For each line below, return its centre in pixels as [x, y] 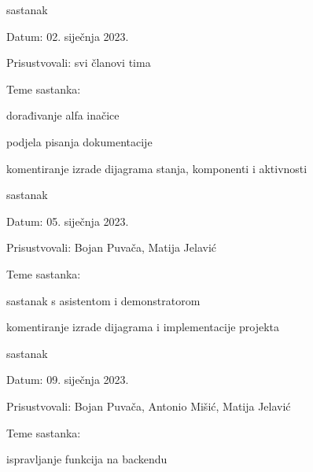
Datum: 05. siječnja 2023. [68, 221]
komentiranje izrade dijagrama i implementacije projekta [143, 327]
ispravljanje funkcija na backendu [87, 459]
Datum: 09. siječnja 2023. [68, 380]
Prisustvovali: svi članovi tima [79, 63]
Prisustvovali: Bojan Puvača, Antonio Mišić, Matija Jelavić [149, 406]
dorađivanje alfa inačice [63, 115]
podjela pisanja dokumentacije [79, 141]
